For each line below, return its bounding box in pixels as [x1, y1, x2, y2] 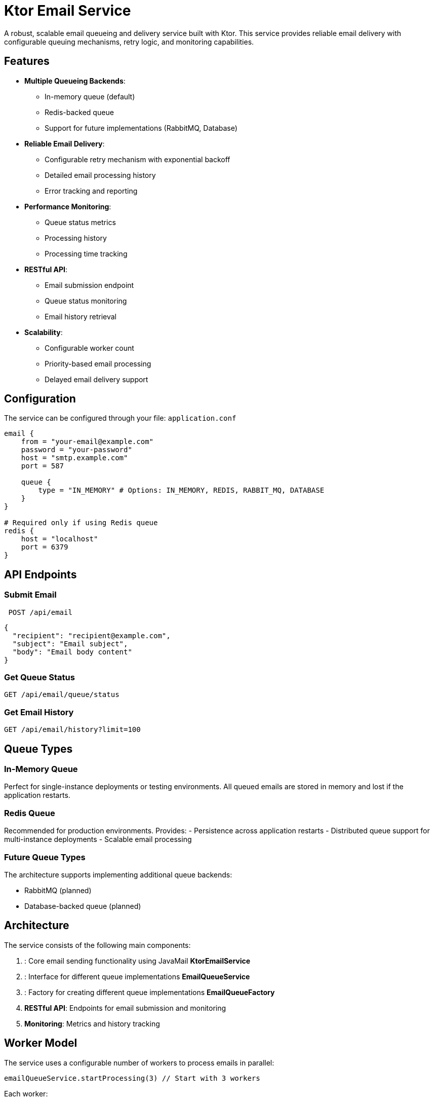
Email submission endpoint [45, 280, 134, 289]
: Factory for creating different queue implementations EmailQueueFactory [24, 987, 275, 997]
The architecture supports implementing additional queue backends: [4, 870, 232, 879]
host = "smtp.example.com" [21, 454, 128, 462]
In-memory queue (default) [45, 92, 135, 101]
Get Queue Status [4, 672, 75, 683]
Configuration [4, 392, 76, 406]
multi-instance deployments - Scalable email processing [4, 835, 192, 844]
